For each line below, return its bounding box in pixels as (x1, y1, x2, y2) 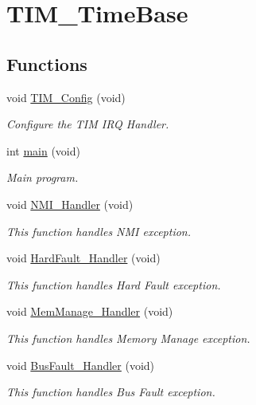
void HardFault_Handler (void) (6, 250, 161, 266)
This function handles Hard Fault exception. (6, 276, 221, 293)
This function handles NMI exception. (6, 222, 192, 239)
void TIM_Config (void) (6, 88, 126, 105)
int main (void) (6, 142, 80, 159)
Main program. (6, 169, 79, 186)
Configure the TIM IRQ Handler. (6, 116, 169, 132)
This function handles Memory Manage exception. (6, 329, 250, 346)
